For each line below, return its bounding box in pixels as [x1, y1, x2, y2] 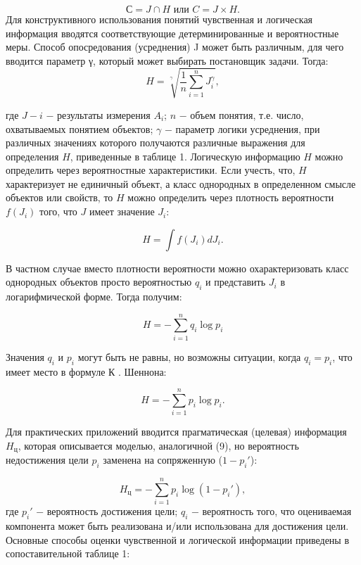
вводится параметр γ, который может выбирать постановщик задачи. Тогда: [6, 53, 329, 68]
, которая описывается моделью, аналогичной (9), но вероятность [18, 438, 299, 452]
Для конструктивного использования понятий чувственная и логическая [6, 12, 313, 26]
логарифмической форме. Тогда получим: [6, 289, 182, 304]
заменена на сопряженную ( [103, 452, 222, 467]
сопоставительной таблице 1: [6, 546, 130, 561]
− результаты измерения [46, 107, 151, 122]
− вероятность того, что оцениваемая [191, 504, 352, 519]
